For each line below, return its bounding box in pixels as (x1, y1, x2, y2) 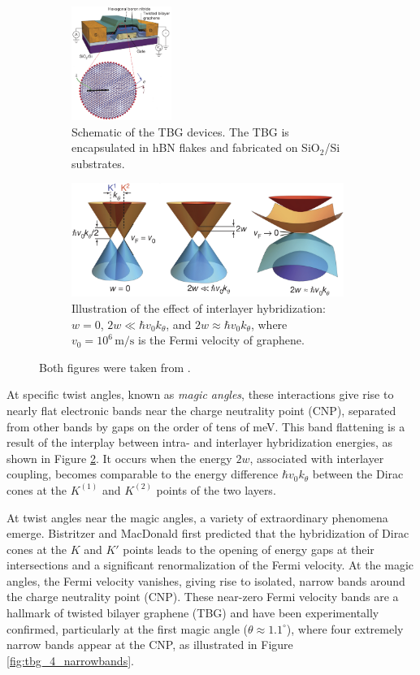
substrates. (71, 154, 125, 171)
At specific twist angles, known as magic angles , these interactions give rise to (6, 386, 394, 403)
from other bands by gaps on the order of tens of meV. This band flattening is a (6, 418, 405, 435)
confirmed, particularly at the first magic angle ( (6, 620, 248, 637)
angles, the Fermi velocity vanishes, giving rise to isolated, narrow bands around (6, 572, 405, 589)
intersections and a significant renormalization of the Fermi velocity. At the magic (6, 556, 414, 573)
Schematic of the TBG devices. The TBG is (71, 123, 289, 140)
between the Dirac (312, 465, 404, 482)
